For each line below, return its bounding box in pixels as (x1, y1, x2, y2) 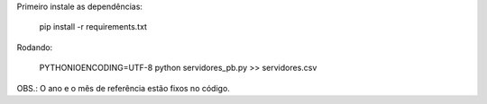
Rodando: (16, 41, 53, 53)
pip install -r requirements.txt (39, 22, 148, 32)
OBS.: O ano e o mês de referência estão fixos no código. (16, 82, 230, 93)
